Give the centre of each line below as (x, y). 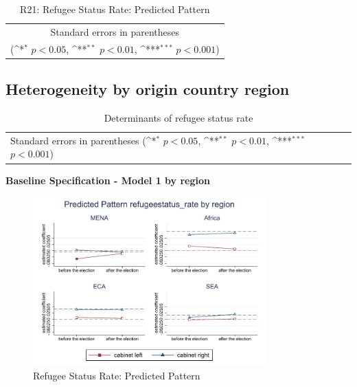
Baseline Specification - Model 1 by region (108, 180)
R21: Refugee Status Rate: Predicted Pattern (115, 9)
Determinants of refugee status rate (178, 117)
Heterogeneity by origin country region (148, 89)
